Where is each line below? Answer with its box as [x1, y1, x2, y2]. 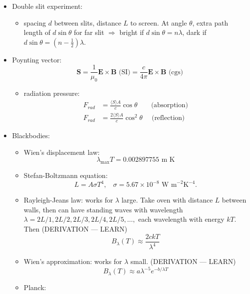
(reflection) [151, 115, 185, 122]
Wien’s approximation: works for [24, 256, 122, 266]
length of [24, 27, 50, 37]
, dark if [182, 27, 207, 37]
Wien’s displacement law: [24, 147, 100, 157]
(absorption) [151, 102, 188, 109]
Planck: [24, 282, 46, 292]
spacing [24, 17, 46, 28]
